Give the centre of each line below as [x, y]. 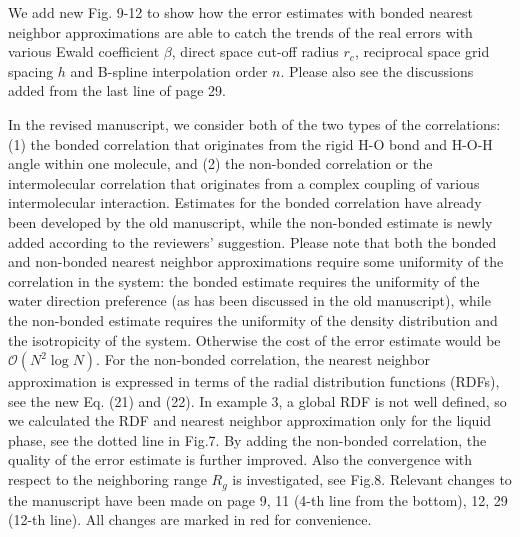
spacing [31, 70]
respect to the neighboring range [107, 479]
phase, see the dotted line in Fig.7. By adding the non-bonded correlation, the [247, 439]
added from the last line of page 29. [117, 90]
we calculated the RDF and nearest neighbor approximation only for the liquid [250, 420]
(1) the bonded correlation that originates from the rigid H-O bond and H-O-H [250, 143]
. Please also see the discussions [377, 70]
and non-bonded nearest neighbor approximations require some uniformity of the [256, 261]
